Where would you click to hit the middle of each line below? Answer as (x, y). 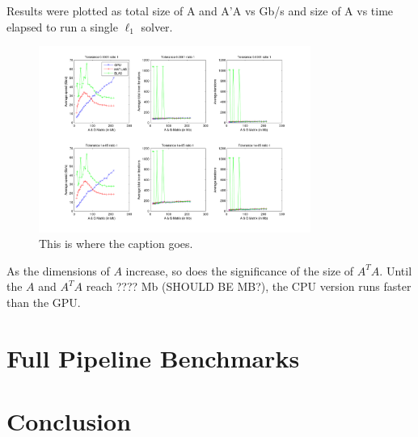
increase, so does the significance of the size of (240, 270)
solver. (157, 26)
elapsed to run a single (62, 26)
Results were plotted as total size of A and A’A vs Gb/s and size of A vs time (200, 11)
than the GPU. (44, 302)
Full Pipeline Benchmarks (153, 357)
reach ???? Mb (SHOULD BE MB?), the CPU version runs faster (249, 286)
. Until (396, 270)
